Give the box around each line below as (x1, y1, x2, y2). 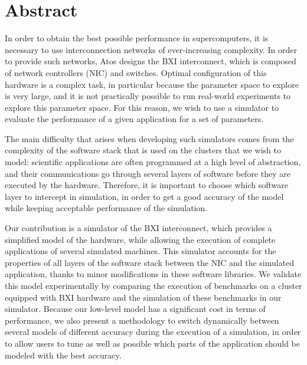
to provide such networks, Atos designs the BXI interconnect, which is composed (5, 55, 296, 67)
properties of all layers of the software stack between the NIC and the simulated (5, 256, 295, 268)
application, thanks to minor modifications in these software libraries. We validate (5, 268, 302, 280)
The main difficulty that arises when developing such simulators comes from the (5, 132, 294, 144)
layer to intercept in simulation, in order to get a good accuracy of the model (5, 190, 284, 202)
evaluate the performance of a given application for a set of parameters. (5, 113, 264, 125)
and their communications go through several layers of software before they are (5, 167, 290, 179)
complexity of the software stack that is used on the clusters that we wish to (5, 144, 281, 156)
